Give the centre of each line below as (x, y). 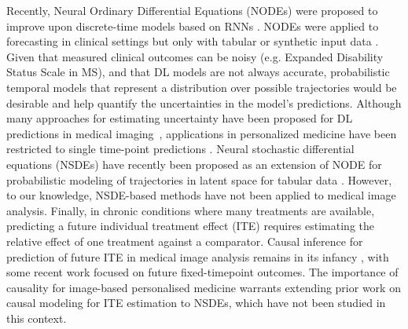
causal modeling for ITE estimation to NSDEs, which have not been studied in (196, 303)
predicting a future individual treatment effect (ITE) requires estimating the (191, 226)
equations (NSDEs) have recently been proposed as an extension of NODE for (194, 164)
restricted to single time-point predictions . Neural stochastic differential (180, 149)
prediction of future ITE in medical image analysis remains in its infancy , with (198, 256)
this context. (37, 318)
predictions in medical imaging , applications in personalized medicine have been (202, 133)
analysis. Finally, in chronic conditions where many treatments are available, (191, 210)
